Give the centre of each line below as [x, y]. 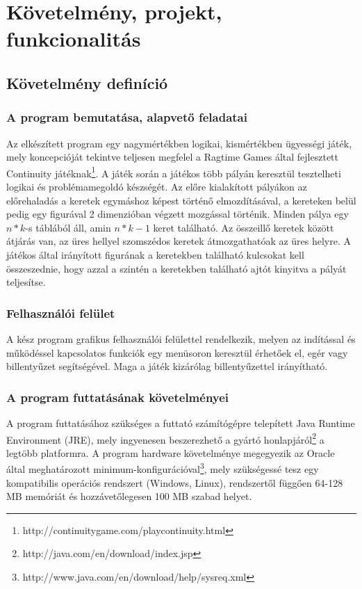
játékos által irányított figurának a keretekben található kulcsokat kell [155, 254]
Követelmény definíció [87, 82]
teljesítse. [26, 282]
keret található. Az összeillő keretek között [244, 227]
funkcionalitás [74, 39]
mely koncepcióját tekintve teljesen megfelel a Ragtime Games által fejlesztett [173, 157]
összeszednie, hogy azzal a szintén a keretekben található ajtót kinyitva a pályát [176, 268]
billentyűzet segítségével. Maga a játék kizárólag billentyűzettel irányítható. [167, 366]
